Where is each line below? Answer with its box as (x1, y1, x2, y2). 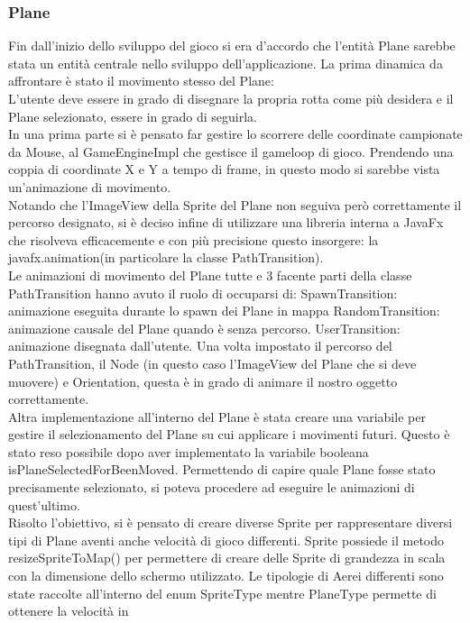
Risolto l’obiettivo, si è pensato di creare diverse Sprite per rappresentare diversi (8, 513, 453, 532)
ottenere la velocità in (8, 601, 129, 620)
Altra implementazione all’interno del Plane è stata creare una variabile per (8, 407, 426, 426)
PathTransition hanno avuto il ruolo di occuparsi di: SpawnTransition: (8, 283, 398, 302)
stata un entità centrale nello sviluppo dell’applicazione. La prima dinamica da (8, 53, 443, 72)
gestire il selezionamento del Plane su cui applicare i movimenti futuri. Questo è (8, 425, 450, 444)
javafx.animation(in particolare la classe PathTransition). (8, 248, 324, 267)
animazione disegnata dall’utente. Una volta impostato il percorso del (8, 336, 392, 355)
